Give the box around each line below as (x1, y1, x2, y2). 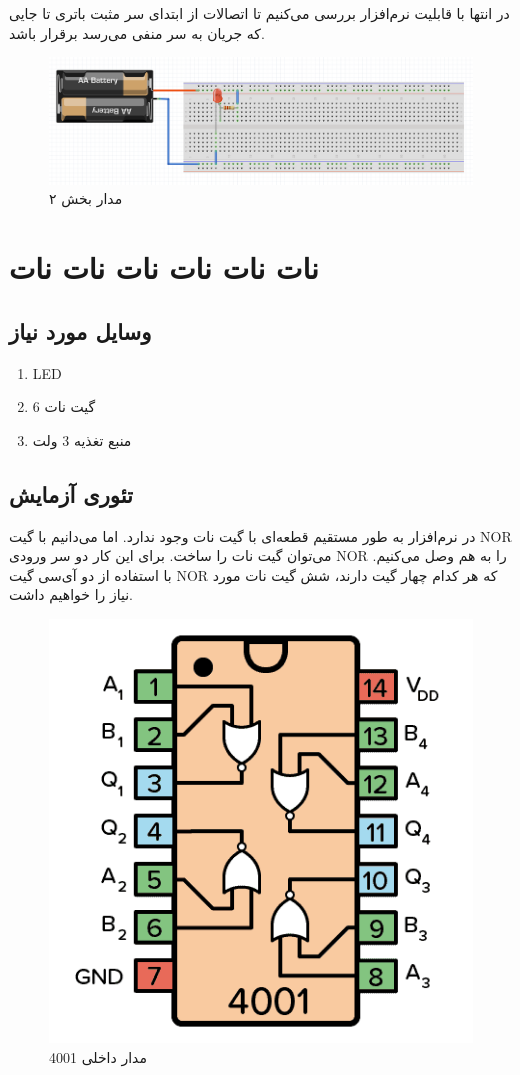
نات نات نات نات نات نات (9, 247, 319, 288)
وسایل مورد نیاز (9, 315, 152, 346)
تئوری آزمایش (9, 478, 133, 509)
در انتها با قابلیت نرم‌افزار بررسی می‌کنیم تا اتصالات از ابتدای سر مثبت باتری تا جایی (9, 3, 510, 23)
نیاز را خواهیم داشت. (9, 584, 133, 605)
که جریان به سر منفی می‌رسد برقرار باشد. (9, 22, 265, 43)
